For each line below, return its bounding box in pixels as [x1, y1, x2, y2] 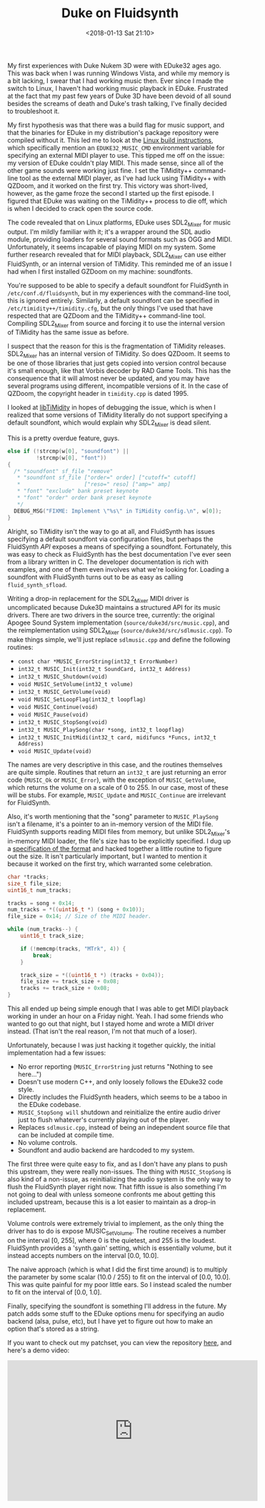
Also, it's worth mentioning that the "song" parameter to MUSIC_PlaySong [7, 813, 219, 821]
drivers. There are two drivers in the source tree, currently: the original [7, 611, 215, 620]
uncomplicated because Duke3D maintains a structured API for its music [7, 603, 221, 612]
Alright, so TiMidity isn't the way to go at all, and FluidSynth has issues [7, 527, 216, 535]
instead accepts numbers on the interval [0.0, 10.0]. [7, 1251, 159, 1259]
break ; [33, 952, 53, 959]
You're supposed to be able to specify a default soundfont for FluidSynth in [7, 281, 229, 289]
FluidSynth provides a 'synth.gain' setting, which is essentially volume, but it [7, 1244, 232, 1252]
